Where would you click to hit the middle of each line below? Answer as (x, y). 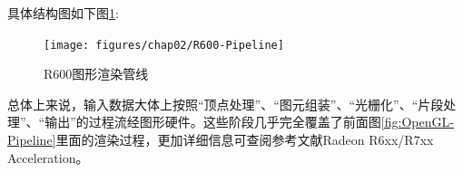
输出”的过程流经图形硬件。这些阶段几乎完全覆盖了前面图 (213, 122)
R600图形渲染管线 (96, 74)
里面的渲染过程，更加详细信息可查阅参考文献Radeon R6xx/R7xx (245, 140)
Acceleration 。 (48, 157)
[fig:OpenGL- (417, 122)
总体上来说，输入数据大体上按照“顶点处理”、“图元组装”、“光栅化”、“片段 (226, 104)
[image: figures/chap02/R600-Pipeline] (164, 45)
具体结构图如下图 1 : (63, 13)
